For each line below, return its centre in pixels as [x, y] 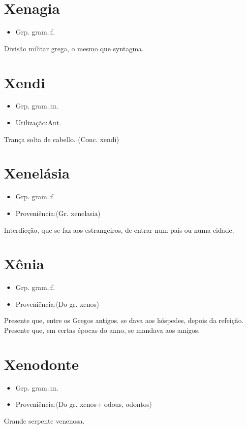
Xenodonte [42, 364]
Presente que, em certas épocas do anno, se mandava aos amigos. [102, 330]
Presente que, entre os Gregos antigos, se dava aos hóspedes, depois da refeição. [124, 320]
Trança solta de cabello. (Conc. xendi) [62, 139]
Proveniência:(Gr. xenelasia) [58, 213]
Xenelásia [37, 173]
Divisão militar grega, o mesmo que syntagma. [74, 48]
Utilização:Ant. [38, 123]
